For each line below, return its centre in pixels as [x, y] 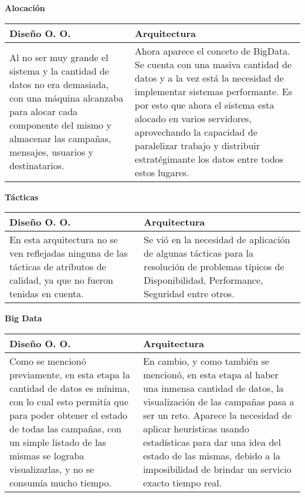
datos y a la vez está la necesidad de [209, 78]
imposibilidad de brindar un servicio [217, 469]
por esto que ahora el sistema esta [204, 105]
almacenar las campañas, [60, 139]
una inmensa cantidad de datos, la [213, 388]
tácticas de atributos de [58, 267]
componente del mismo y [60, 125]
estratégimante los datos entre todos [209, 159]
